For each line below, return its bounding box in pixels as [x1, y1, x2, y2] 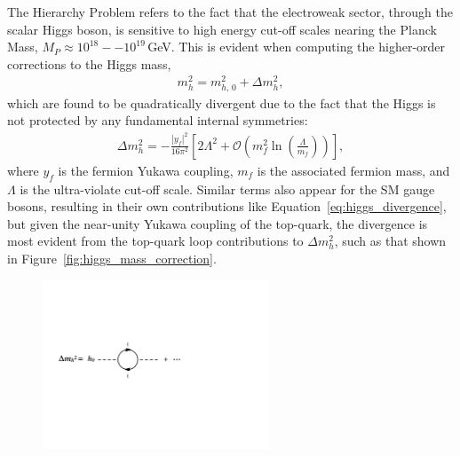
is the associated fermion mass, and [257, 161, 450, 179]
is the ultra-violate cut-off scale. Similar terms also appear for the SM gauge [20, 179, 435, 198]
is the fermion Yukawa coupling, [58, 161, 234, 179]
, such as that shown [334, 232, 447, 250]
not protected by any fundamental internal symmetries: [7, 111, 308, 130]
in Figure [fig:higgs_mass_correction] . [7, 248, 217, 267]
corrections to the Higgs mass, [7, 54, 171, 73]
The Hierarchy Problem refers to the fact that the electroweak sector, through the [7, 3, 453, 20]
